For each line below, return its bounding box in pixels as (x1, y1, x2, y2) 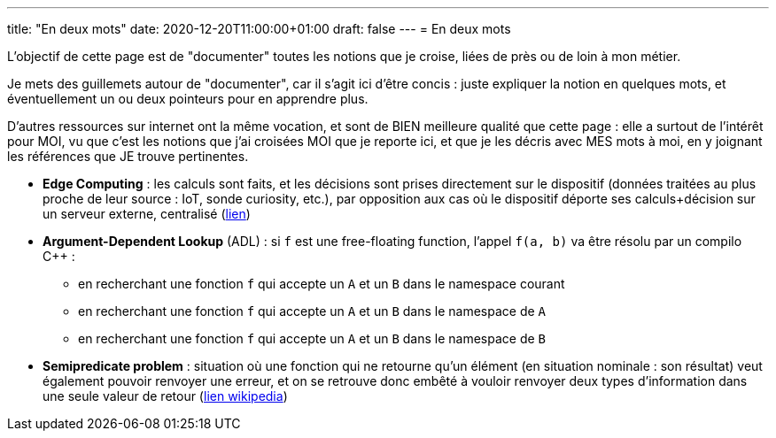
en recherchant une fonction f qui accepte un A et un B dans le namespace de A (78, 304, 546, 319)
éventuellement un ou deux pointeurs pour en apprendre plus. (7, 91, 369, 106)
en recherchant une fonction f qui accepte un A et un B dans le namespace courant (78, 276, 565, 291)
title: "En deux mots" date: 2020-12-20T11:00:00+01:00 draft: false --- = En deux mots (7, 21, 511, 36)
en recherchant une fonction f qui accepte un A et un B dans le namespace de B (78, 331, 546, 346)
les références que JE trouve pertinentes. (7, 149, 249, 164)
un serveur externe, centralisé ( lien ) (43, 206, 251, 221)
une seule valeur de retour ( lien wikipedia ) (43, 388, 288, 403)
